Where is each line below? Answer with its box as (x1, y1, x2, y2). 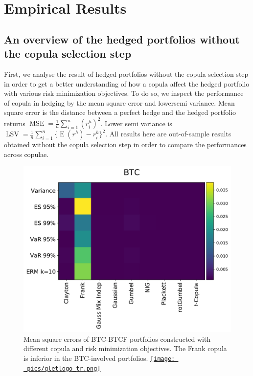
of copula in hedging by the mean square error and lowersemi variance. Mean (4, 97, 235, 108)
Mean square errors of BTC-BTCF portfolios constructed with (23, 333, 211, 344)
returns (4, 118, 25, 128)
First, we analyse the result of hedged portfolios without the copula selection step (4, 68, 249, 79)
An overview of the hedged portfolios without (4, 31, 240, 46)
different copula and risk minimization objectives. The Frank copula (23, 343, 227, 354)
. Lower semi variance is (100, 118, 172, 128)
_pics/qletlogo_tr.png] (23, 365, 101, 372)
